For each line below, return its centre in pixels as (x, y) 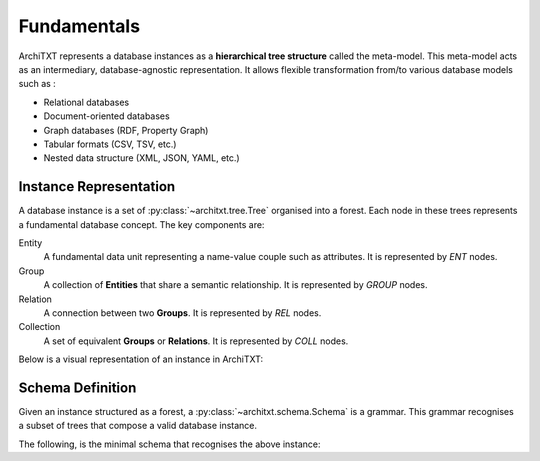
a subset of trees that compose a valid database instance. (138, 426)
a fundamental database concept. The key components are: (141, 224)
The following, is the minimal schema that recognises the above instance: (169, 444)
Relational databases (86, 102)
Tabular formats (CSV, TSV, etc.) (110, 144)
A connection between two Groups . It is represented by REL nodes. (182, 312)
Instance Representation (97, 186)
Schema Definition (77, 387)
